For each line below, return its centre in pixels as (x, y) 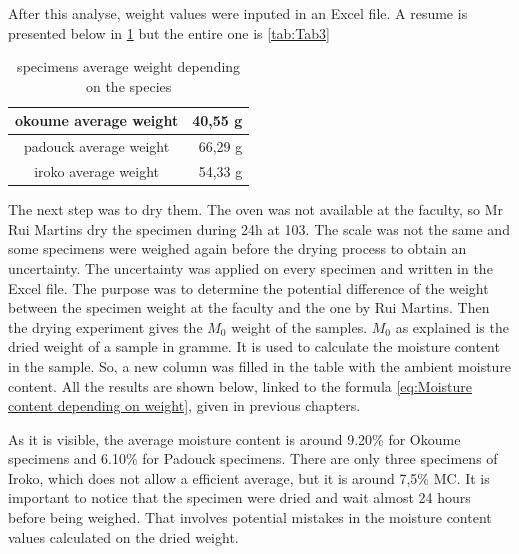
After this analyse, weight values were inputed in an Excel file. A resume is (238, 13)
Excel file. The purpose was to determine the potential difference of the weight (248, 287)
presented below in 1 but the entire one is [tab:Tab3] (169, 32)
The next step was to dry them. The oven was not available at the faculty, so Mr (255, 209)
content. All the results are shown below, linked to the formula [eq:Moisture (240, 385)
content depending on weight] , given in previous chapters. (184, 405)
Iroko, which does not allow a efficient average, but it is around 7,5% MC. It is (249, 477)
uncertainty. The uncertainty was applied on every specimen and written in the (250, 267)
